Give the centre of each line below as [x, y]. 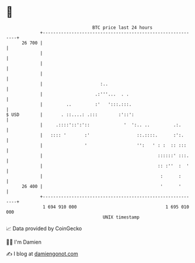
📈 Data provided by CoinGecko [44, 228]
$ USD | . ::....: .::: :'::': [70, 115]
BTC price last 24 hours [123, 28]
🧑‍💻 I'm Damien [24, 242]
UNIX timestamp [121, 217]
